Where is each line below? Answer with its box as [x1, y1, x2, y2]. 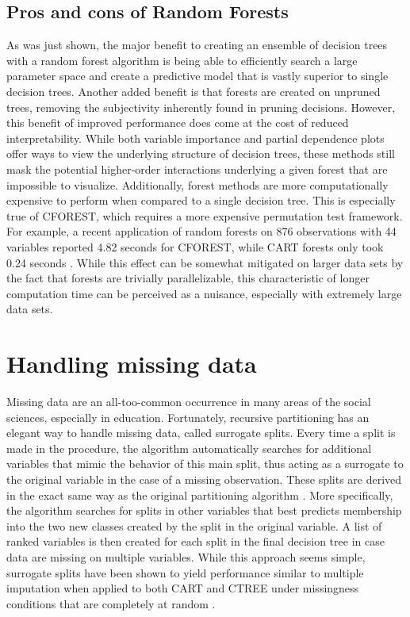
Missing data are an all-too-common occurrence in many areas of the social [6, 393, 371, 410]
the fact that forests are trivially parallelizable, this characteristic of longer [6, 270, 370, 286]
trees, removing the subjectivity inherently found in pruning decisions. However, [6, 98, 396, 115]
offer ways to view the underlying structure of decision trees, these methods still [6, 145, 395, 162]
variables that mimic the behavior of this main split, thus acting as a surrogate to [6, 455, 404, 472]
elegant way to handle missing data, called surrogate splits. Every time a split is [6, 424, 396, 441]
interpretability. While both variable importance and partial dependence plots [6, 129, 385, 146]
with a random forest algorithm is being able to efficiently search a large [6, 52, 358, 68]
